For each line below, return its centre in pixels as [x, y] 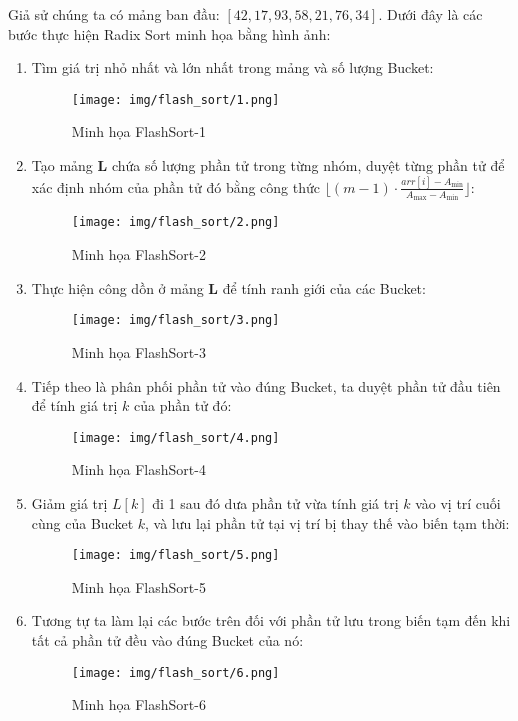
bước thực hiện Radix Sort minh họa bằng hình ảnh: [169, 33]
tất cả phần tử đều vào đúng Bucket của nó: [167, 639]
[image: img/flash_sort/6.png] [175, 672]
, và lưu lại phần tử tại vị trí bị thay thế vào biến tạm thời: [327, 522]
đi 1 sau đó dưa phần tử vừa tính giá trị [275, 502]
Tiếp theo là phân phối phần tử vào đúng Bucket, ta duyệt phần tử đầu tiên [266, 385]
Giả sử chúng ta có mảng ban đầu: [114, 14]
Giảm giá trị [69, 502]
